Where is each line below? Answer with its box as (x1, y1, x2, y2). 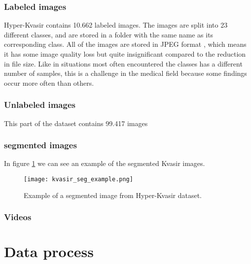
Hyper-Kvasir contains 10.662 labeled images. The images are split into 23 (4, 20, 228, 30)
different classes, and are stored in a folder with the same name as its (4, 29, 214, 39)
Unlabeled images (4, 99, 75, 111)
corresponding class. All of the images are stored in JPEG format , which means (4, 39, 247, 49)
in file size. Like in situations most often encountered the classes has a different (4, 58, 243, 68)
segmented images (4, 139, 77, 151)
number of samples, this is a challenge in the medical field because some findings (4, 68, 247, 78)
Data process (4, 241, 94, 262)
